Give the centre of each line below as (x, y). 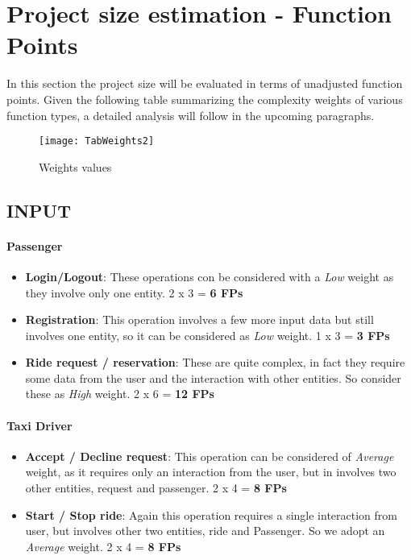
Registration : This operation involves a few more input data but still (199, 319)
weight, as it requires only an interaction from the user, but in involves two (211, 472)
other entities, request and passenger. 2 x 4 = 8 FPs (156, 488)
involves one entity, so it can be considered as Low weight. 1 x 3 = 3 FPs (208, 335)
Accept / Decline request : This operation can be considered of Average (210, 456)
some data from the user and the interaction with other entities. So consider (213, 377)
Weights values (75, 166)
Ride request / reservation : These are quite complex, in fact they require (215, 362)
